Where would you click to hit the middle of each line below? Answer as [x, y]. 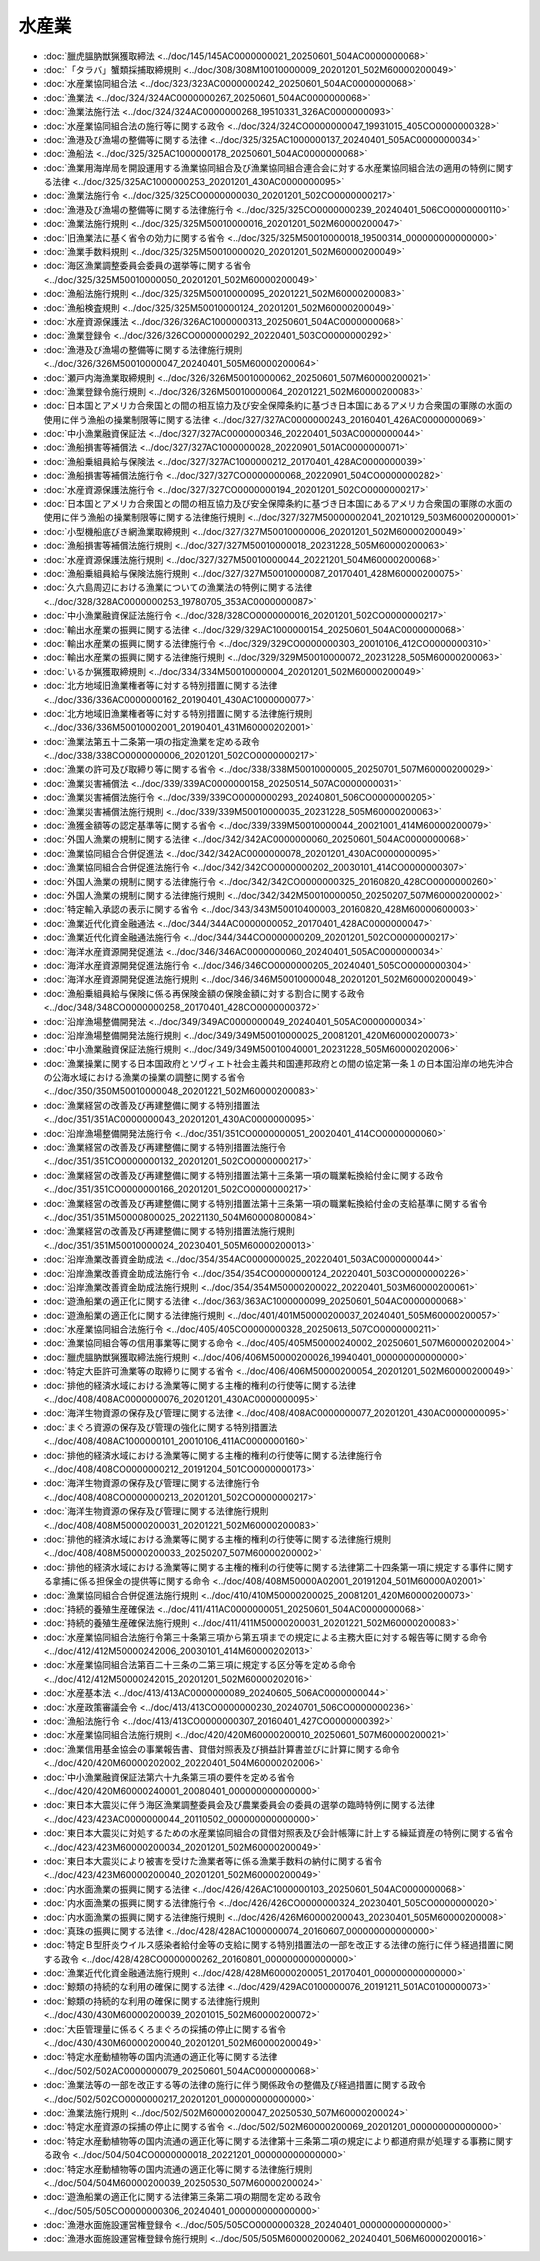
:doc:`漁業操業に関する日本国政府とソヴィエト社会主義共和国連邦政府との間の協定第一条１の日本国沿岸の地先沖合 [278, 1063]
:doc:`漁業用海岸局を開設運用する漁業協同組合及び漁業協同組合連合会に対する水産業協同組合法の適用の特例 [265, 167]
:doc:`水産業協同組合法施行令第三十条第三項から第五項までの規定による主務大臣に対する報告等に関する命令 [265, 1637]
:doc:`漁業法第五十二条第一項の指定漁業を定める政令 [151, 741]
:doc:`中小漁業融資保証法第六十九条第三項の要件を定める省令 [169, 1777]
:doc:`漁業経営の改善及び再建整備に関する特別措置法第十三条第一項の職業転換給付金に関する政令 [243, 1175]
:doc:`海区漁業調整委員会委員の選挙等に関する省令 [147, 266]
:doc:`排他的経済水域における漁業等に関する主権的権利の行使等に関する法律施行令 [213, 1455]
